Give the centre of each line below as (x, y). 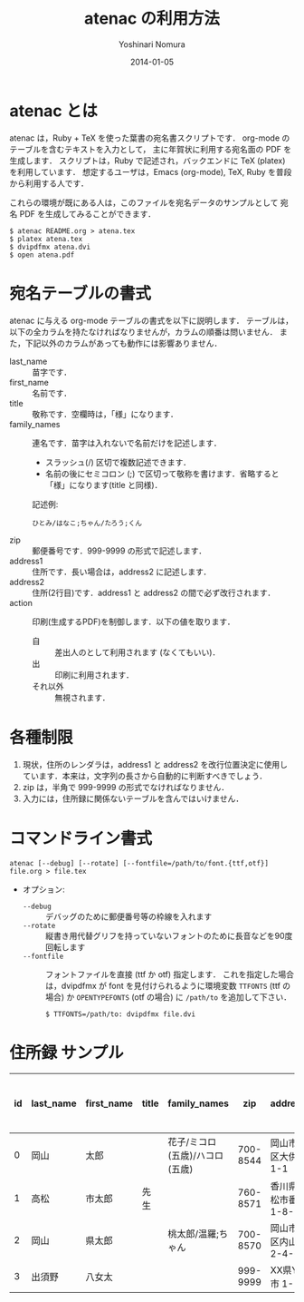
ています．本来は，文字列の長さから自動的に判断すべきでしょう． (145, 776)
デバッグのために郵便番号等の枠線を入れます (128, 916)
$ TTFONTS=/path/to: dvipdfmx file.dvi (120, 1014)
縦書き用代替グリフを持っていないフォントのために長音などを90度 (169, 935)
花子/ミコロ (192, 1142)
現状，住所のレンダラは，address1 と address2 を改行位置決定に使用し (155, 764)
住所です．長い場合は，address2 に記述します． (122, 572)
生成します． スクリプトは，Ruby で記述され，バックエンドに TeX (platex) (147, 161)
